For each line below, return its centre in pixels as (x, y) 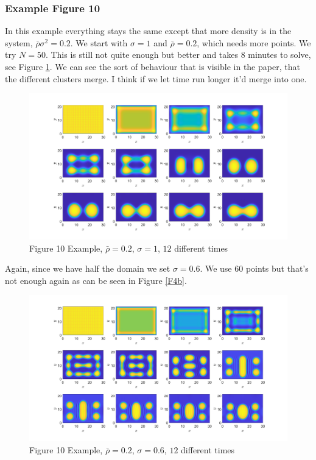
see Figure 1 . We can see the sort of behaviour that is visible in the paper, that (153, 66)
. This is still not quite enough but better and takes (142, 55)
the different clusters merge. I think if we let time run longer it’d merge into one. (156, 78)
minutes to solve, (279, 55)
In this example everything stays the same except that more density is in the (148, 31)
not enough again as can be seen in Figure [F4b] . (96, 280)
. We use (216, 268)
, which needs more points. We (254, 42)
